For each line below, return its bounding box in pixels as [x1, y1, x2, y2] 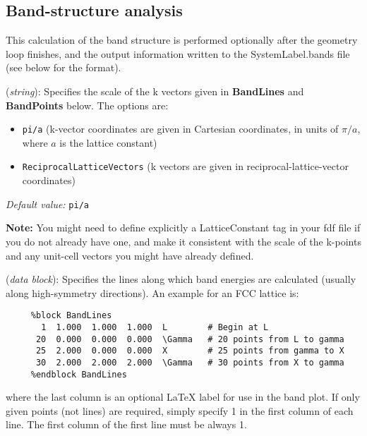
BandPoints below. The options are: [6, 97, 169, 112]
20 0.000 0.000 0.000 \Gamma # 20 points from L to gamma [35, 334, 344, 344]
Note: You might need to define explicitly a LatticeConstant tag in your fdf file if [6, 220, 361, 235]
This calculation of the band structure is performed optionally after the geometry [6, 32, 358, 47]
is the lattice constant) [59, 135, 157, 150]
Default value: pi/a [6, 196, 89, 211]
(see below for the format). [6, 60, 121, 75]
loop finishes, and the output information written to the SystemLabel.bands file [6, 46, 350, 61]
